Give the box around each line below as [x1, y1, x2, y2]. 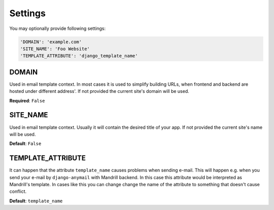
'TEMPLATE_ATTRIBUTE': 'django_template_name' [20, 53, 138, 59]
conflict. [9, 188, 27, 195]
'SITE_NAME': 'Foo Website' [20, 46, 90, 52]
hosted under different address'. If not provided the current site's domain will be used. [9, 88, 190, 94]
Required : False [9, 97, 45, 103]
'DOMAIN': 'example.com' [20, 39, 82, 45]
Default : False [9, 141, 42, 147]
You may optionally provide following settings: [9, 25, 106, 31]
